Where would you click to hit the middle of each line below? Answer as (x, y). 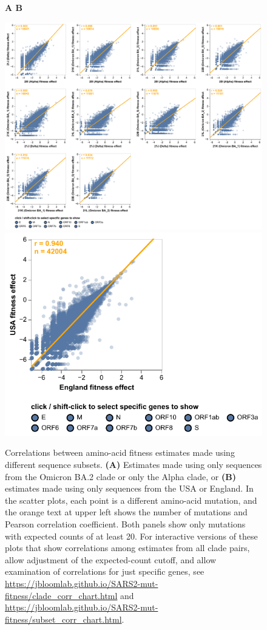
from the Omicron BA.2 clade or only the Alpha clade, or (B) (120, 476)
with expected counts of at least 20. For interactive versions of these (131, 536)
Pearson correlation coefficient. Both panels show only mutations (125, 524)
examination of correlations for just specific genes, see (105, 571)
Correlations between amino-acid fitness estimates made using (120, 452)
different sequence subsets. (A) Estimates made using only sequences (133, 465)
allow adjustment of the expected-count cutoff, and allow (111, 559)
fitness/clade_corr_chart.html (61, 595)
